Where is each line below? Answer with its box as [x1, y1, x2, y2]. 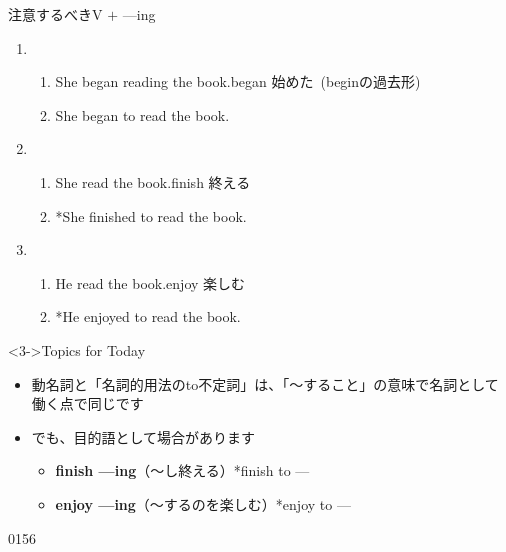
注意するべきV [8, 4, 103, 24]
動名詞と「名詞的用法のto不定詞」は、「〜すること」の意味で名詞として [31, 373, 499, 394]
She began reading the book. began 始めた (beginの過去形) [55, 71, 421, 92]
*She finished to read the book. [55, 205, 247, 226]
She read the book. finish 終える [55, 171, 251, 192]
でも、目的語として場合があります [31, 426, 255, 447]
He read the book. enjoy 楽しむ [55, 272, 246, 293]
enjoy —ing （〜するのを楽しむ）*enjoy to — [55, 493, 351, 514]
